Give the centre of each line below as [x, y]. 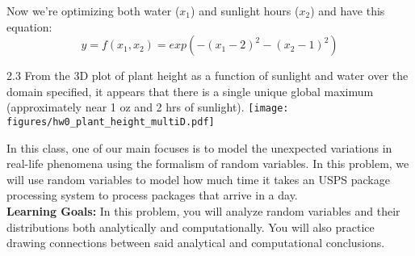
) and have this [348, 10]
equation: [29, 26]
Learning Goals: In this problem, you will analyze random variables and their [203, 211]
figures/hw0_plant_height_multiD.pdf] [111, 122]
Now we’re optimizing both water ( [93, 10]
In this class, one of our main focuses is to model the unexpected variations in [199, 147]
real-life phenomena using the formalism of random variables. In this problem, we [208, 164]
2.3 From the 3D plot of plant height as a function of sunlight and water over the [207, 76]
